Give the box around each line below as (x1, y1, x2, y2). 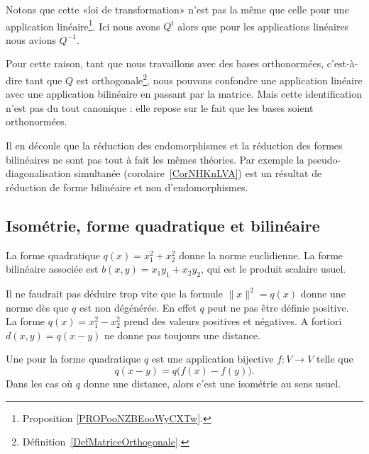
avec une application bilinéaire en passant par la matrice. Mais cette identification (6, 86, 363, 101)
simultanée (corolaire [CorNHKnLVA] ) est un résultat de (74, 166, 322, 181)
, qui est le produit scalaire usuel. (201, 261, 346, 276)
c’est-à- (326, 56, 358, 71)
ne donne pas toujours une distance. (104, 327, 260, 342)
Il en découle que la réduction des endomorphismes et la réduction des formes (6, 138, 343, 153)
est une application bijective (151, 351, 274, 366)
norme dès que (6, 300, 69, 314)
